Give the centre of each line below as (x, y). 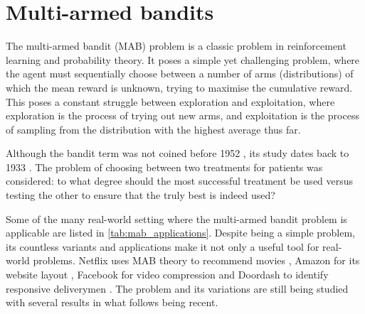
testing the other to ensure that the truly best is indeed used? (141, 195)
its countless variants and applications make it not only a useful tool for (163, 246)
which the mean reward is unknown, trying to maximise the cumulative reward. (179, 87)
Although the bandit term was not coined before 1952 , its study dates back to (178, 153)
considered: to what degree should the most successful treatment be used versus (180, 181)
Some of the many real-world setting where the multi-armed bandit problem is (176, 218)
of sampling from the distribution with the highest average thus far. (153, 129)
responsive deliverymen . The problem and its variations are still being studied (177, 288)
